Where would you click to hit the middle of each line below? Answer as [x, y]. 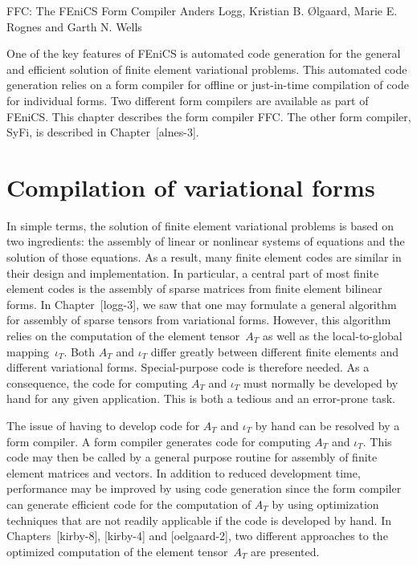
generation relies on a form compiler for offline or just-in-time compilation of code [208, 85]
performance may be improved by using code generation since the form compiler [204, 488]
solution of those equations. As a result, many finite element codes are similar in [204, 257]
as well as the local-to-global [333, 336]
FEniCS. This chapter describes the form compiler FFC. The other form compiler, [209, 116]
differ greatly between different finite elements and [274, 351]
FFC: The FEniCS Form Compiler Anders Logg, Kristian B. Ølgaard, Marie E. [202, 10]
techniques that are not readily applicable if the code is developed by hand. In [199, 520]
